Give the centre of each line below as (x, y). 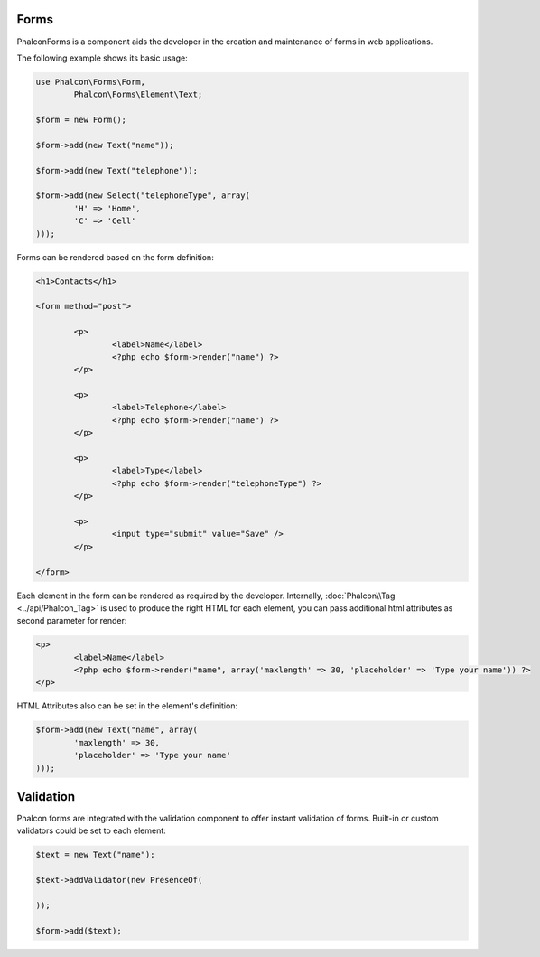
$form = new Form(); (81, 120)
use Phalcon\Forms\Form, (91, 82)
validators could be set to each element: (91, 830)
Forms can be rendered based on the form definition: (115, 257)
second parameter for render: (72, 621)
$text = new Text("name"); (95, 855)
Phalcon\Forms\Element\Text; (138, 94)
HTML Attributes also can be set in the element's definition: (127, 706)
